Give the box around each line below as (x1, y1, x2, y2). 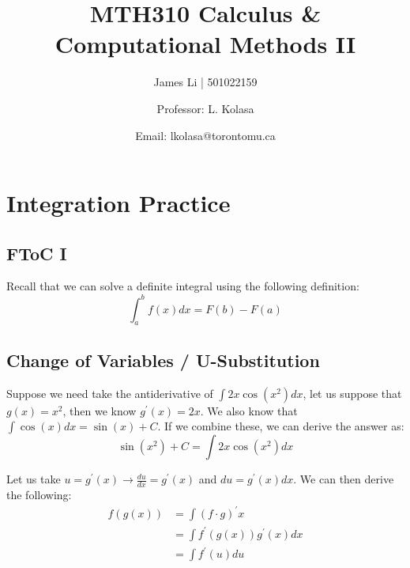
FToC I (6, 240, 67, 265)
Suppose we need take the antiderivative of (6, 384, 213, 401)
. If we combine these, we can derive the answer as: (157, 418, 404, 434)
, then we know (62, 402, 137, 418)
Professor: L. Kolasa (156, 100, 254, 116)
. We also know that (200, 402, 298, 418)
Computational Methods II (55, 28, 356, 60)
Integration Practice (6, 187, 231, 219)
